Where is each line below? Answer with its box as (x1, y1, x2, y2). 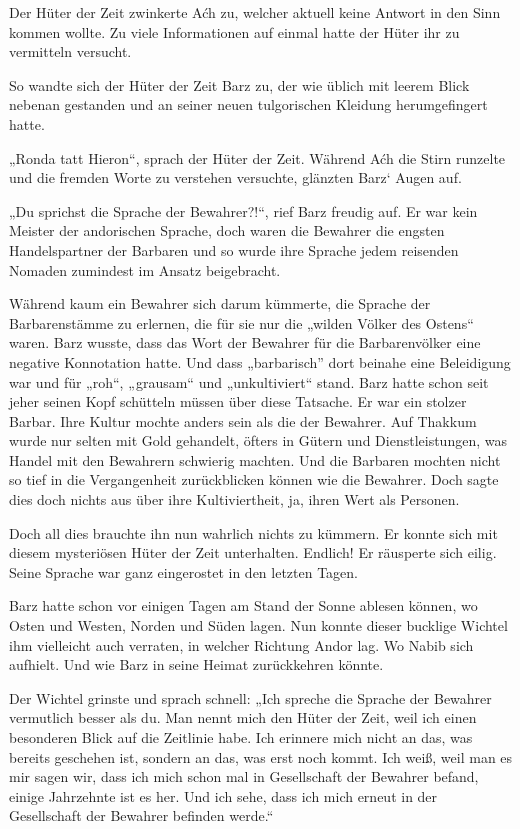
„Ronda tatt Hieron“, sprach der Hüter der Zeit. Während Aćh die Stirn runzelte (9, 147, 506, 168)
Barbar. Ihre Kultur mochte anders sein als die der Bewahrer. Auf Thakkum (9, 410, 477, 431)
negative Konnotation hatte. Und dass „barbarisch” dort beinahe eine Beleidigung (9, 351, 511, 372)
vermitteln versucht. (9, 41, 132, 62)
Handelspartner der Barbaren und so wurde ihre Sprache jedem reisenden (9, 239, 459, 260)
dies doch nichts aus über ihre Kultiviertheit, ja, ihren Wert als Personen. (9, 489, 460, 510)
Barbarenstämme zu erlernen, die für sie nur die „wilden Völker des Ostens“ (9, 312, 474, 333)
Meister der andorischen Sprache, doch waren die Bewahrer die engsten (9, 220, 445, 241)
